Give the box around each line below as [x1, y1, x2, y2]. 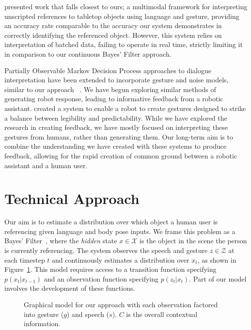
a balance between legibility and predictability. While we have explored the [4, 112, 227, 123]
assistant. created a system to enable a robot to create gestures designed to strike [4, 103, 246, 113]
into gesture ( [24, 309, 64, 319]
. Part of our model [189, 273, 247, 283]
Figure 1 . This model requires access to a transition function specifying [4, 264, 217, 274]
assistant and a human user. [4, 160, 88, 170]
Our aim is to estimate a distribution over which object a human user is [4, 217, 218, 227]
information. [24, 318, 61, 329]
